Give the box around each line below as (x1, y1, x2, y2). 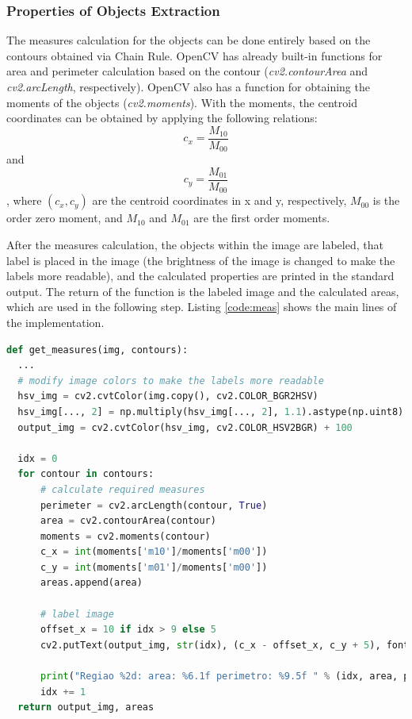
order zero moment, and (6, 210, 123, 226)
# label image (40, 608, 115, 620)
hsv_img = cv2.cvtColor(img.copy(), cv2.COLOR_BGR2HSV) (17, 390, 319, 402)
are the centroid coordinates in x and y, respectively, (92, 192, 347, 209)
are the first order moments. (193, 210, 330, 226)
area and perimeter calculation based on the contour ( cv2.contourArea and (6, 63, 368, 79)
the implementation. (6, 313, 105, 330)
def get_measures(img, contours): (6, 344, 189, 356)
